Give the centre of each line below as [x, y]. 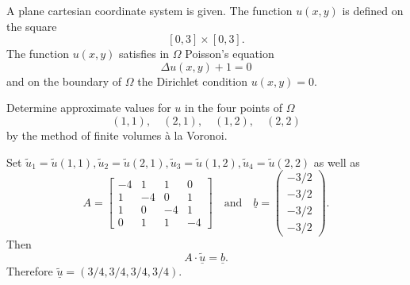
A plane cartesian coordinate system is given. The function [149, 10]
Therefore [30, 271]
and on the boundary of [64, 81]
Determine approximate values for [89, 108]
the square [32, 26]
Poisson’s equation [230, 54]
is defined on [373, 10]
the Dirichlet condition [192, 81]
